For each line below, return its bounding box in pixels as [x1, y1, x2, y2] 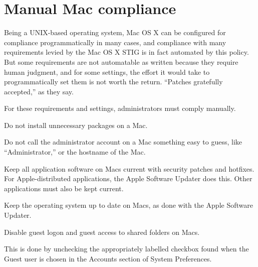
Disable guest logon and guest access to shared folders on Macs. [4, 226, 200, 237]
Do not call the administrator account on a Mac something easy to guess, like [4, 137, 242, 147]
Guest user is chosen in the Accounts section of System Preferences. [4, 253, 212, 263]
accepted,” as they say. [4, 86, 74, 96]
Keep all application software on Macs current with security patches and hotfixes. [4, 163, 254, 174]
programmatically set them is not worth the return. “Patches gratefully [4, 76, 223, 87]
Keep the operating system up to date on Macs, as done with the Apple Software [4, 200, 253, 210]
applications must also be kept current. [4, 183, 124, 193]
